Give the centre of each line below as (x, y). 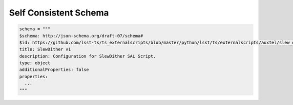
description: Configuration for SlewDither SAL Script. (88, 56)
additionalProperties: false (54, 70)
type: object (35, 63)
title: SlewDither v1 (45, 49)
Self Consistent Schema (59, 13)
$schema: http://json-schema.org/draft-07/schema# (81, 36)
